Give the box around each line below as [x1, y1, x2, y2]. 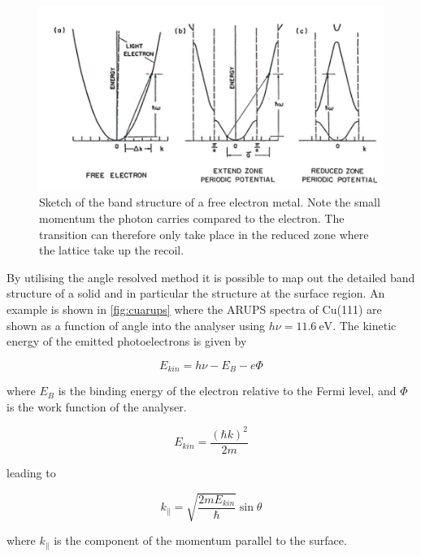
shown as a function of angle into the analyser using [7, 316, 266, 333]
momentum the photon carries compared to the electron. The [39, 209, 345, 226]
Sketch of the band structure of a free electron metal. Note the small [39, 194, 380, 211]
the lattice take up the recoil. [39, 242, 184, 259]
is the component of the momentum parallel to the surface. [54, 532, 347, 549]
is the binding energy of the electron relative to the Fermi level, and [58, 382, 397, 399]
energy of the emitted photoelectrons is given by [7, 333, 247, 350]
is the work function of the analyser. [7, 398, 187, 415]
